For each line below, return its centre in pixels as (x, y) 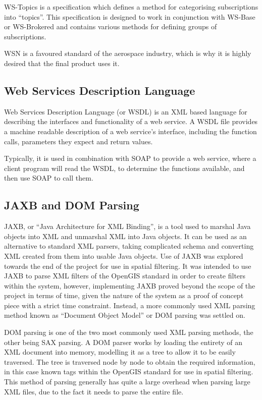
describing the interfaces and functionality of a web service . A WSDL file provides (131, 121)
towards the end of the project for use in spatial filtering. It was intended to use (128, 266)
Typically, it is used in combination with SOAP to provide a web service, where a (130, 158)
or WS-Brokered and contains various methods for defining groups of (111, 26)
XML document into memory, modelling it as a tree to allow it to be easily (120, 352)
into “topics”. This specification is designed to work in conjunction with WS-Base (130, 16)
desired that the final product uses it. (62, 63)
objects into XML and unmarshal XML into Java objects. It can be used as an (125, 236)
